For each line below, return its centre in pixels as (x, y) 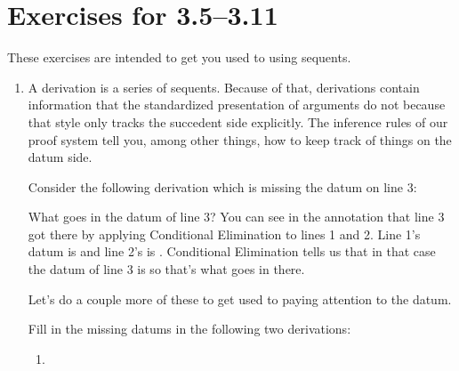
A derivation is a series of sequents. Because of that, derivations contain (224, 87)
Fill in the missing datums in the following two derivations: (189, 329)
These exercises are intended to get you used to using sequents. (179, 57)
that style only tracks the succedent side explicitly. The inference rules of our (238, 121)
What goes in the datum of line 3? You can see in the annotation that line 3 (236, 217)
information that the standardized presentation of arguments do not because (237, 105)
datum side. (60, 157)
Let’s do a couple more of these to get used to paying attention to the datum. (240, 298)
